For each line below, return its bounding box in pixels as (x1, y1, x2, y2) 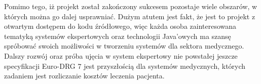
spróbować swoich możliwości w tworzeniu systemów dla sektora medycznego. (4, 40, 244, 51)
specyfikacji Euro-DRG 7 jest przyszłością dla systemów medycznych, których (4, 60, 246, 71)
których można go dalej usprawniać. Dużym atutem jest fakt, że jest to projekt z (4, 11, 255, 21)
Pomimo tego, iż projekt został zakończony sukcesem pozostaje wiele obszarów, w (4, 1, 257, 11)
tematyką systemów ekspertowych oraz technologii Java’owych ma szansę (4, 30, 231, 41)
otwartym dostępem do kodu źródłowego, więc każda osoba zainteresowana (4, 21, 237, 31)
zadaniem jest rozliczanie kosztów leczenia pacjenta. (4, 70, 165, 81)
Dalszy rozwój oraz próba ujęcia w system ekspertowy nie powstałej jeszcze (4, 50, 238, 61)
